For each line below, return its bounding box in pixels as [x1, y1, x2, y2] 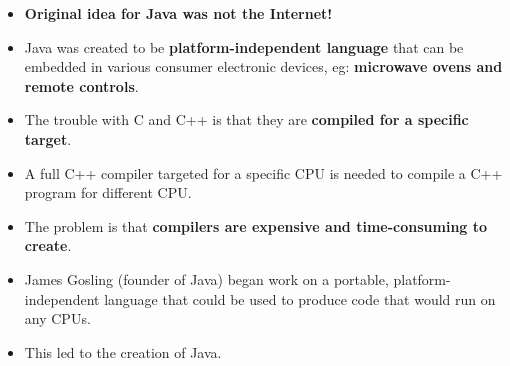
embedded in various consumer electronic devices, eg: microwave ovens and [24, 56, 503, 77]
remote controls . [24, 75, 139, 96]
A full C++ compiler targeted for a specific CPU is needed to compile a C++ [24, 162, 503, 183]
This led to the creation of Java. [24, 341, 222, 362]
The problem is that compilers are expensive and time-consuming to [24, 215, 488, 236]
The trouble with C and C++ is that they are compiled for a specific [24, 109, 469, 130]
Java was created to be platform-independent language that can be [24, 36, 464, 57]
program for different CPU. [24, 182, 192, 203]
